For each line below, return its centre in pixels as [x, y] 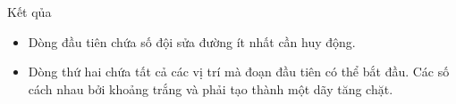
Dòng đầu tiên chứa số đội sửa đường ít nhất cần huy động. [192, 41]
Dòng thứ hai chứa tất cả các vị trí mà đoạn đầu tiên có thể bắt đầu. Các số [239, 72]
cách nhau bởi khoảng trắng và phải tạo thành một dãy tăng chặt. [211, 88]
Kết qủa [30, 12]
